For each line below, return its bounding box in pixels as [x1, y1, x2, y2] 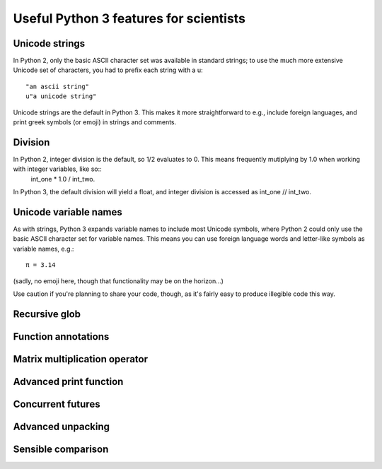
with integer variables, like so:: [13, 165, 102, 173]
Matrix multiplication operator [13, 353, 149, 365]
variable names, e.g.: [13, 244, 74, 253]
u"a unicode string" [25, 93, 97, 100]
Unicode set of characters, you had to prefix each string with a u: [13, 66, 203, 74]
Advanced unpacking [13, 420, 110, 432]
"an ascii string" [25, 82, 90, 90]
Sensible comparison [13, 443, 109, 455]
